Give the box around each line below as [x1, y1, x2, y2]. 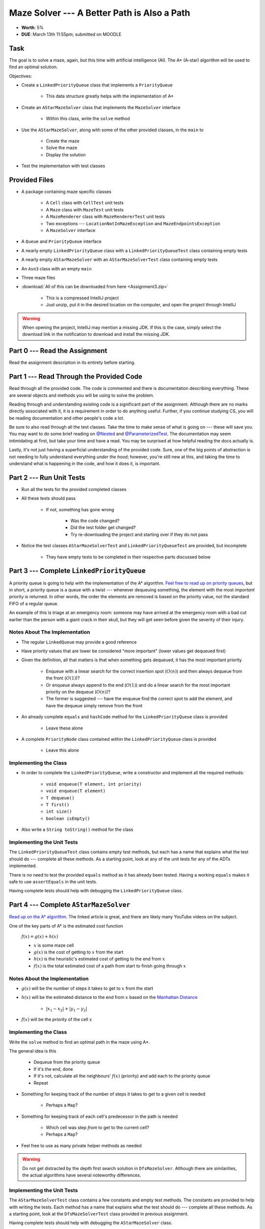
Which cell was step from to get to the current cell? [46, 1125, 150, 1131]
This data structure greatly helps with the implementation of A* [46, 93, 174, 99]
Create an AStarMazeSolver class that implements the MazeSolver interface [21, 104, 181, 110]
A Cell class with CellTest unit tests [46, 200, 124, 206]
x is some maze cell [33, 942, 74, 948]
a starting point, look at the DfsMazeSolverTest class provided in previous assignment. [9, 1211, 189, 1217]
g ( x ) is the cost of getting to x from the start [33, 949, 124, 955]
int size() [46, 809, 72, 815]
